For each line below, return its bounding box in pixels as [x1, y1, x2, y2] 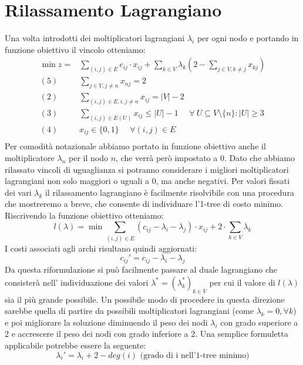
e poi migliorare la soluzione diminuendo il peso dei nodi [5, 316, 208, 328]
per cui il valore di [209, 276, 275, 288]
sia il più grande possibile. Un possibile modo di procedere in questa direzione [5, 293, 285, 305]
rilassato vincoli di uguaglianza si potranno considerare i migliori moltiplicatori [5, 163, 289, 175]
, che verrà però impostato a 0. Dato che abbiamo [116, 151, 295, 163]
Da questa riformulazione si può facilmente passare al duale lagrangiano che [5, 263, 277, 276]
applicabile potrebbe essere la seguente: [5, 339, 146, 351]
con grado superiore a [220, 316, 298, 328]
